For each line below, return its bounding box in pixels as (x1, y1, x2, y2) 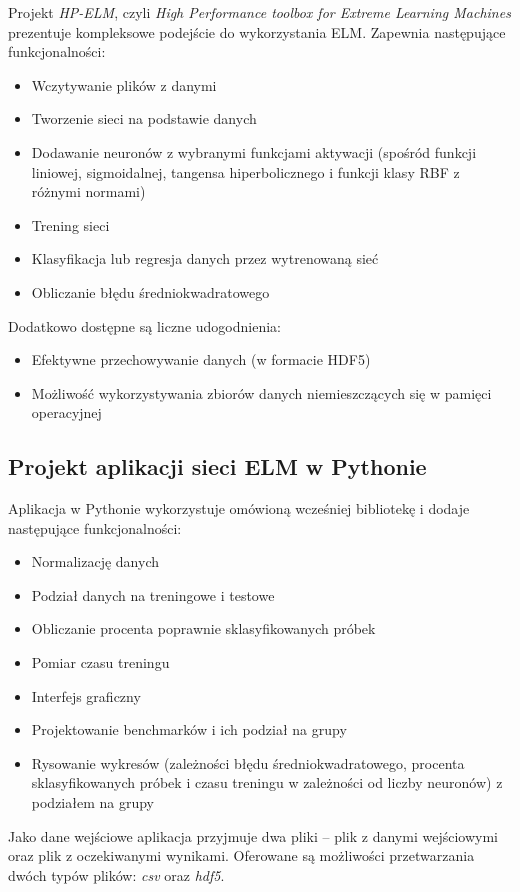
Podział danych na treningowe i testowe (31, 584, 275, 605)
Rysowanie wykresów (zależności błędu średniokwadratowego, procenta (31, 752, 465, 773)
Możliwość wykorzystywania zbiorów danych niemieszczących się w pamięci (31, 382, 492, 403)
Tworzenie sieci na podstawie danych (31, 108, 257, 129)
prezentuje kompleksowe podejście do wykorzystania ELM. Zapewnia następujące (8, 21, 506, 42)
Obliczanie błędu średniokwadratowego (31, 281, 270, 302)
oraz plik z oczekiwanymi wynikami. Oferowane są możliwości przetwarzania (8, 845, 475, 866)
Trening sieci (31, 214, 110, 235)
